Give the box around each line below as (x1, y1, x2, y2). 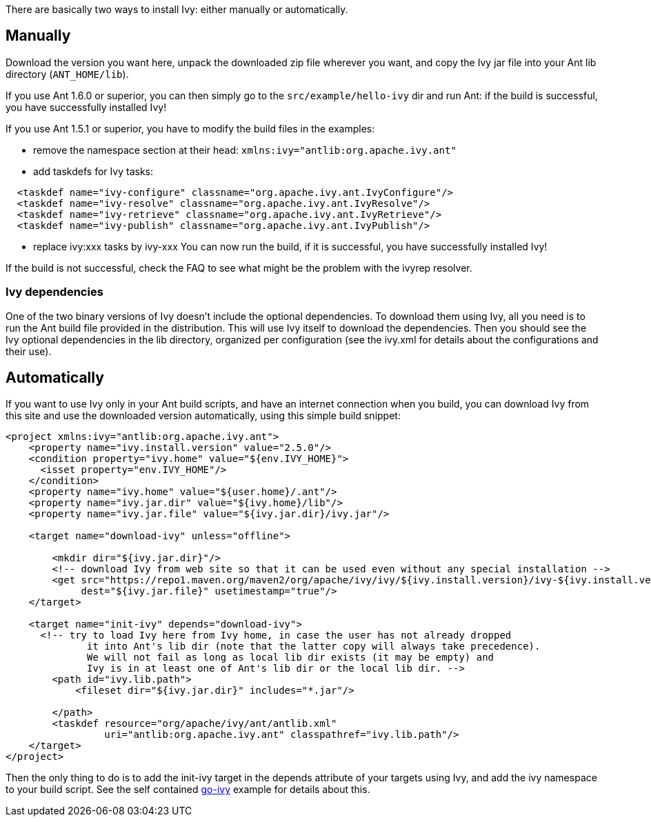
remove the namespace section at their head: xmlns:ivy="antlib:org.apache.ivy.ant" (33, 143, 457, 156)
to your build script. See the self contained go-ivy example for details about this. (6, 783, 370, 796)
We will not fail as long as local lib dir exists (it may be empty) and (87, 652, 494, 663)
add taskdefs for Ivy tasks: (33, 165, 154, 177)
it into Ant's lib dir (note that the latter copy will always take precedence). (87, 641, 541, 652)
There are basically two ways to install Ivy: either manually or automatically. (6, 3, 348, 15)
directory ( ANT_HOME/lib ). (6, 68, 129, 80)
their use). (6, 345, 52, 357)
